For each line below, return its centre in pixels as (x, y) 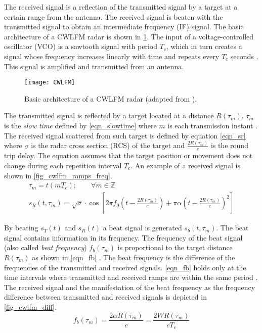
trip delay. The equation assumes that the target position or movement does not (128, 155)
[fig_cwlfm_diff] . (30, 306)
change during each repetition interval (63, 165)
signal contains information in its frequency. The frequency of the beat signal (123, 237)
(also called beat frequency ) (46, 247)
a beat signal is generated (142, 228)
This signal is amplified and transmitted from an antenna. (94, 66)
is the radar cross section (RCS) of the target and (108, 145)
